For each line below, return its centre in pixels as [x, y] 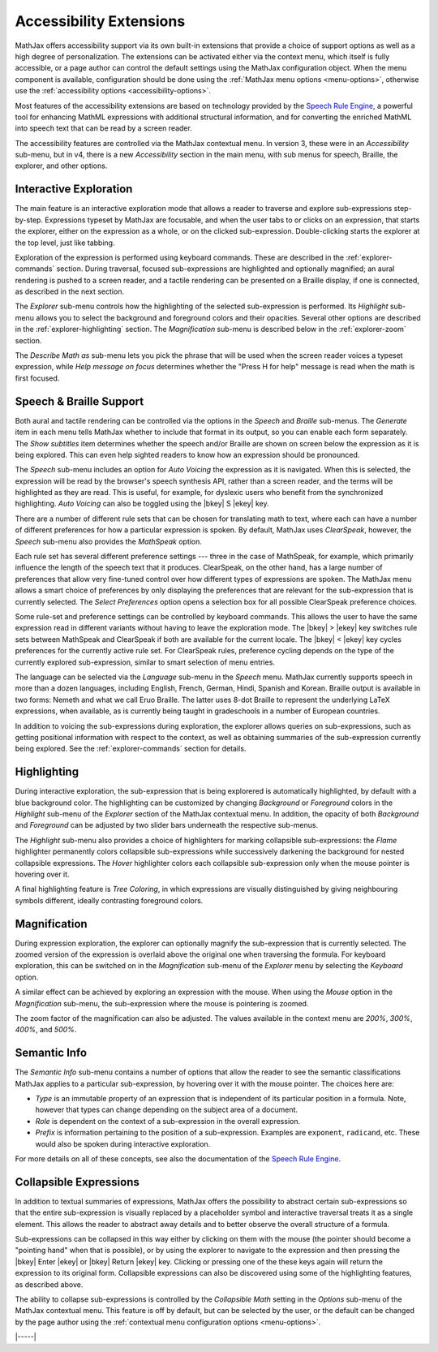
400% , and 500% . [46, 1030]
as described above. [49, 1284]
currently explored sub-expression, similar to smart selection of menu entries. [145, 662]
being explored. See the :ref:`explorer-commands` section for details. [131, 749]
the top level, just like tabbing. [65, 243]
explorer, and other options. [61, 166]
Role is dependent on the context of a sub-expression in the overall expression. [167, 1121]
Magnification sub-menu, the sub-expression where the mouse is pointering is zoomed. [162, 1003]
